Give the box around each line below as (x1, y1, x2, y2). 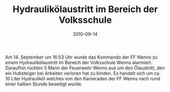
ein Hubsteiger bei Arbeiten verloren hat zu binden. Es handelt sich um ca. (5, 70, 161, 76)
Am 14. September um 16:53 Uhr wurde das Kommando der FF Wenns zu (5, 54, 158, 60)
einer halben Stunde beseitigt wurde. (5, 81, 83, 87)
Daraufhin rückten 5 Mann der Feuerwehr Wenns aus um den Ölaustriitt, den (5, 65, 165, 71)
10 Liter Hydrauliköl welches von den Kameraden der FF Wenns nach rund (5, 75, 160, 81)
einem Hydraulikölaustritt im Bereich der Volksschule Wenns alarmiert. (5, 59, 152, 65)
